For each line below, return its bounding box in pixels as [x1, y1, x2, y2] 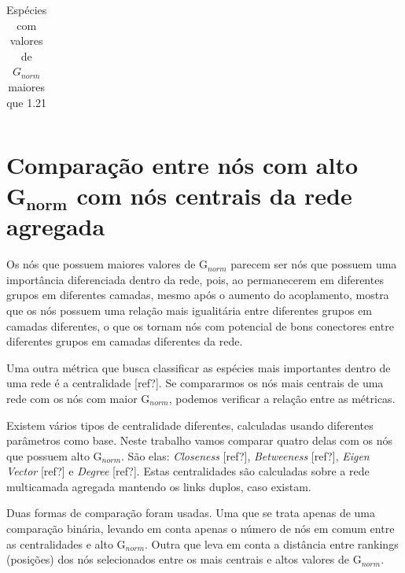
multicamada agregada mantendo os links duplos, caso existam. [6, 478, 311, 494]
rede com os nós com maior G [6, 390, 150, 406]
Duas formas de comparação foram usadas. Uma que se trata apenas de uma [6, 505, 375, 521]
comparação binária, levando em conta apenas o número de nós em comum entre [6, 520, 395, 537]
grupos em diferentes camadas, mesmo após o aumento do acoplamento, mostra [6, 286, 389, 303]
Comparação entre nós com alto [6, 148, 359, 180]
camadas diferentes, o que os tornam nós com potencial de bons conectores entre [6, 317, 394, 334]
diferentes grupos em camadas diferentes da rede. [6, 333, 243, 349]
